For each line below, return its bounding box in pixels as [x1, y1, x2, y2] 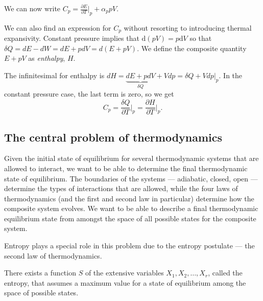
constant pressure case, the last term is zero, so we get [4, 88, 174, 99]
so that [189, 33, 212, 43]
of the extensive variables [85, 267, 164, 278]
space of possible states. [4, 287, 79, 298]
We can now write [4, 3, 61, 13]
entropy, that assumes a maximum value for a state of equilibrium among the [4, 277, 246, 288]
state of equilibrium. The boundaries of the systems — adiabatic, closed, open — [4, 173, 258, 183]
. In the [219, 70, 243, 81]
